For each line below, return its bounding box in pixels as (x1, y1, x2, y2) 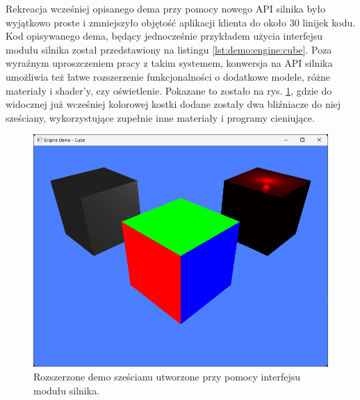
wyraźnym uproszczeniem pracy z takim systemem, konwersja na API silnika (6, 56, 333, 70)
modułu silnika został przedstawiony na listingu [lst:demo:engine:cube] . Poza (6, 42, 332, 56)
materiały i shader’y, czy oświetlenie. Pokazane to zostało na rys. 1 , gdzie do (6, 83, 332, 97)
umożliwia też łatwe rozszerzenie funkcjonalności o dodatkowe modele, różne (6, 69, 330, 83)
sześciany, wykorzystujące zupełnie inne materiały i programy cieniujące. (6, 110, 315, 125)
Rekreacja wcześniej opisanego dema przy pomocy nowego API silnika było (6, 1, 325, 15)
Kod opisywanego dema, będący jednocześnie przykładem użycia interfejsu (6, 29, 323, 43)
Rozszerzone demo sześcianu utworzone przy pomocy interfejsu (33, 369, 301, 384)
